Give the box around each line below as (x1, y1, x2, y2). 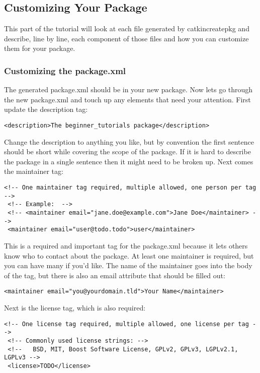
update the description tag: (4, 104, 88, 114)
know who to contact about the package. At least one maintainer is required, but (4, 250, 254, 261)
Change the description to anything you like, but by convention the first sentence (4, 136, 254, 147)
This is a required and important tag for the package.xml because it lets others (4, 240, 248, 251)
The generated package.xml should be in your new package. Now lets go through (4, 84, 253, 95)
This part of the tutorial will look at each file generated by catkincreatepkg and (4, 23, 249, 34)
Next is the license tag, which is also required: (4, 302, 146, 313)
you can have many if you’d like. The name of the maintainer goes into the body (4, 260, 252, 271)
